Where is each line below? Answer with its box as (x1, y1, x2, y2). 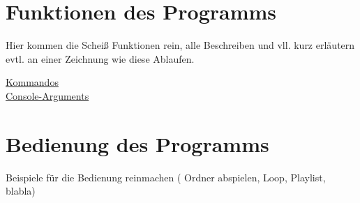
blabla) (6, 183, 36, 198)
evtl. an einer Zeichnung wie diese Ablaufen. (6, 51, 195, 66)
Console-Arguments (6, 88, 89, 103)
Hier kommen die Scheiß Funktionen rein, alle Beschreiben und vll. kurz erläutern (6, 38, 355, 52)
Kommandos (6, 75, 59, 89)
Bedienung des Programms (6, 129, 269, 158)
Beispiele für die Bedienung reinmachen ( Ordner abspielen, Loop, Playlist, (6, 170, 326, 184)
